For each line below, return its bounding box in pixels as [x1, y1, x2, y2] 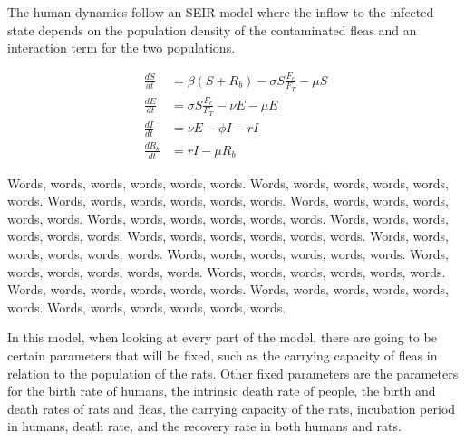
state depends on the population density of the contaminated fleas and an [7, 20, 417, 39]
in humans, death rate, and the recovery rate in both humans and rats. [7, 417, 402, 436]
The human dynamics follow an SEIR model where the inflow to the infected [7, 3, 434, 21]
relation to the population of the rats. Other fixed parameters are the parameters [7, 363, 459, 382]
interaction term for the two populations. [7, 38, 236, 57]
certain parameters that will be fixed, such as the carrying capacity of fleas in [7, 346, 438, 365]
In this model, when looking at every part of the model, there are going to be [7, 328, 437, 347]
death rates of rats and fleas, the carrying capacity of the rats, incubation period [7, 398, 456, 417]
